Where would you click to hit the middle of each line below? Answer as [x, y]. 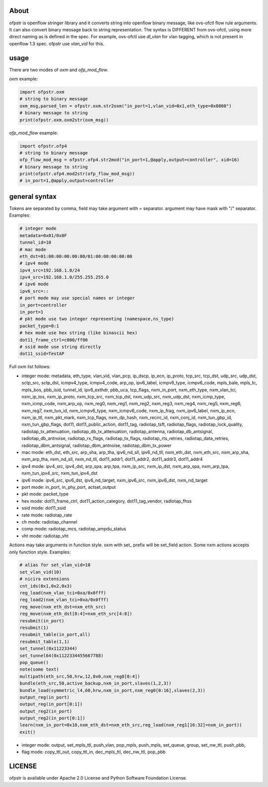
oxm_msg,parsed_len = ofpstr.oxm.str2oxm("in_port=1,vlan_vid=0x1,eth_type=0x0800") [126, 106]
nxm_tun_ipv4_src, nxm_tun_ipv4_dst [60, 473]
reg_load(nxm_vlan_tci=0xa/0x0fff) [63, 593]
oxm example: [24, 79]
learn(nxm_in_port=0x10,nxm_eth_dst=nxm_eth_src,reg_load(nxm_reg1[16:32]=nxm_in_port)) [131, 725]
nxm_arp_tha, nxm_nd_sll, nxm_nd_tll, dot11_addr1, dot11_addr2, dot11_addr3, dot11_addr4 [112, 459]
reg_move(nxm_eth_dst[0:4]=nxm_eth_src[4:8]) [76, 614]
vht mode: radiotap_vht [45, 536]
